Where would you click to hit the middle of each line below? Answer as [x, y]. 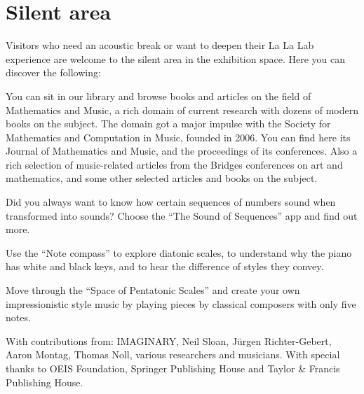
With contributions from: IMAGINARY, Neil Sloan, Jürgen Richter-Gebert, [169, 340]
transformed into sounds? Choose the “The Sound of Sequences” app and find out [182, 215]
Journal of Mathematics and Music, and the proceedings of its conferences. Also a [182, 151]
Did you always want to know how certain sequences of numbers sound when [171, 202]
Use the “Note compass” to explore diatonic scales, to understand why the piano [179, 252]
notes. [18, 317]
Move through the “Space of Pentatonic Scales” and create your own [153, 290]
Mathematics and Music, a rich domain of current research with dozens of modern [182, 110]
